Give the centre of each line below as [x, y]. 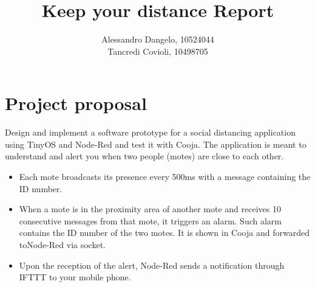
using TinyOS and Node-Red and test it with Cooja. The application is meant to [156, 144]
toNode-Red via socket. [62, 244]
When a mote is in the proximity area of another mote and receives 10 [150, 209]
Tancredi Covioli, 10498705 [158, 51]
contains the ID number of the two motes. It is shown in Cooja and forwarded [164, 233]
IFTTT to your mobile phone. [75, 277]
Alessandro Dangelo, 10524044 [158, 39]
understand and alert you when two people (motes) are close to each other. [144, 156]
